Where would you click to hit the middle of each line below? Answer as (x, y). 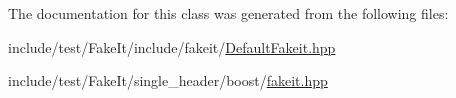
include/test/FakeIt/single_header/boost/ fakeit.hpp (168, 80)
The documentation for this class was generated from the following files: (228, 13)
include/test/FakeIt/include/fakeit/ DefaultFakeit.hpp (172, 46)
